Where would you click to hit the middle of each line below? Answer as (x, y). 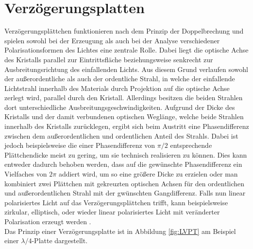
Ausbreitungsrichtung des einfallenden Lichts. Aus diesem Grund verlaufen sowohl (126, 69)
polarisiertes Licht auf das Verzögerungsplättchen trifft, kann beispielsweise (116, 202)
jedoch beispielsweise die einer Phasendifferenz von (80, 145)
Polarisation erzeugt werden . (48, 221)
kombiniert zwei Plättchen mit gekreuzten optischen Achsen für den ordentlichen (124, 183)
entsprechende (191, 145)
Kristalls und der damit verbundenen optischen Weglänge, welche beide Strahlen (124, 116)
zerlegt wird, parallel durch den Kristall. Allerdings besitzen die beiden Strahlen (124, 98)
